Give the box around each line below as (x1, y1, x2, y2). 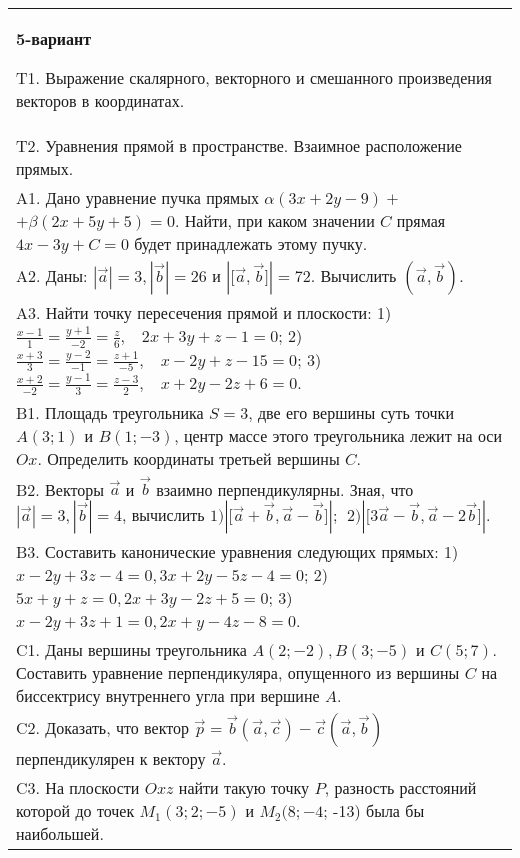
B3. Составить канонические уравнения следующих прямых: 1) (16, 540, 459, 564)
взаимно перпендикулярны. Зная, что (156, 477, 414, 501)
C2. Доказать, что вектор (16, 716, 190, 740)
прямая (396, 209, 446, 232)
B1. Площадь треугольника (16, 400, 204, 424)
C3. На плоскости (16, 776, 140, 800)
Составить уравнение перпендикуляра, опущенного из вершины (16, 661, 460, 685)
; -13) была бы (323, 799, 425, 823)
